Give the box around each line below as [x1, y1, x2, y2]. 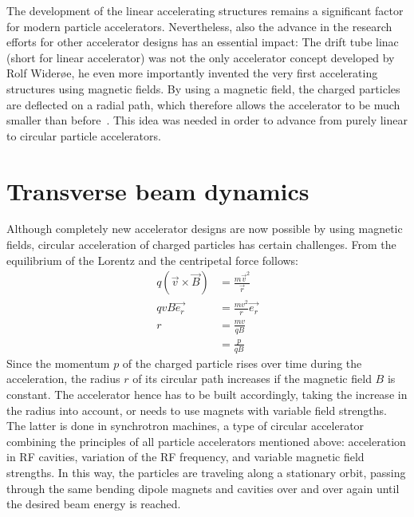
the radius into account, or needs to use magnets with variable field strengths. [6, 401, 387, 418]
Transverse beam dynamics [6, 174, 310, 207]
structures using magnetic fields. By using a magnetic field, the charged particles [6, 80, 400, 97]
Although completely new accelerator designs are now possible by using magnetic [6, 220, 403, 237]
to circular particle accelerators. [6, 127, 161, 144]
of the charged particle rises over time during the [122, 354, 362, 371]
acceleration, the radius [6, 370, 120, 387]
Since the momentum [6, 354, 110, 371]
